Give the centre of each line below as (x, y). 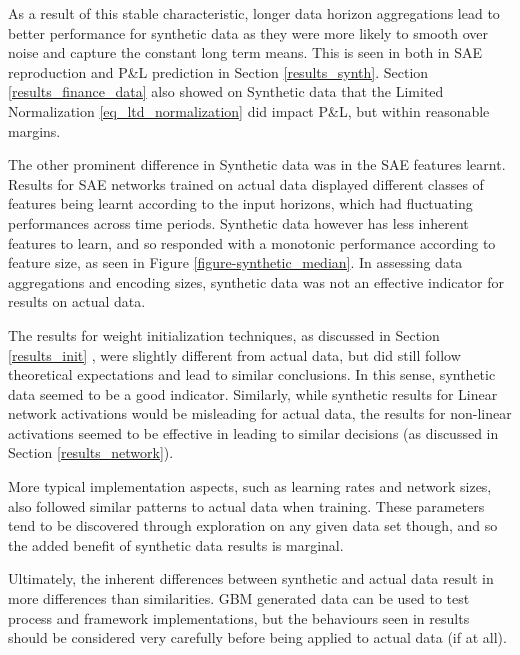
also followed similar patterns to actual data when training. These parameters (246, 505)
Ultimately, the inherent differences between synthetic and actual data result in (251, 578)
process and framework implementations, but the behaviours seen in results (239, 617)
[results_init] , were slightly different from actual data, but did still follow (234, 354)
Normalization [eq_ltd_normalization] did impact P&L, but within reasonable (249, 110)
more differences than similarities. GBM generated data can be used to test (239, 598)
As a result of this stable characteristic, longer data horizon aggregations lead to (254, 13)
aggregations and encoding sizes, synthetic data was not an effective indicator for (256, 281)
